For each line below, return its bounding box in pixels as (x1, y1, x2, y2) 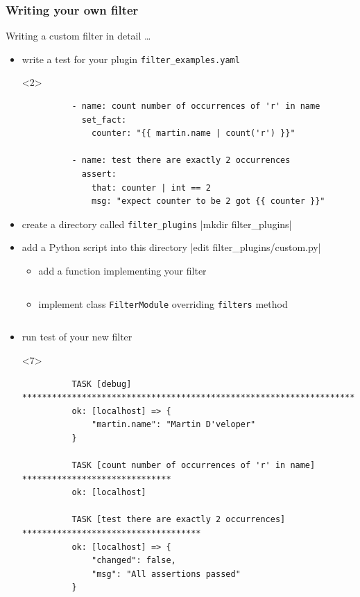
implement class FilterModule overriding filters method (38, 296, 288, 311)
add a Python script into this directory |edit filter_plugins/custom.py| (22, 240, 321, 254)
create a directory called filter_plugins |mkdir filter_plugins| (22, 216, 292, 231)
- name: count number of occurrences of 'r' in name (71, 101, 320, 112)
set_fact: (81, 114, 127, 125)
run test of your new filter (22, 329, 132, 344)
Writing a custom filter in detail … (6, 28, 151, 43)
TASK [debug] (71, 379, 132, 389)
